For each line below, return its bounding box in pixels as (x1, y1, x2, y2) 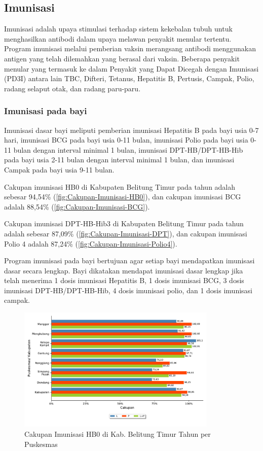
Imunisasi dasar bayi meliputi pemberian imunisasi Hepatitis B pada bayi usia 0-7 (4, 124, 259, 135)
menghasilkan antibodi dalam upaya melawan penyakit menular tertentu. (4, 33, 232, 44)
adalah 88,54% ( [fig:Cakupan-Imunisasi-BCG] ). (4, 201, 150, 212)
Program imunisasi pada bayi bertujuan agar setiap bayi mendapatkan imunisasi (4, 255, 255, 266)
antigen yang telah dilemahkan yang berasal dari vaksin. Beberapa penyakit (4, 53, 240, 63)
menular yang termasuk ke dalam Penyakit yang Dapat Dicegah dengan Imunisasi (4, 63, 259, 74)
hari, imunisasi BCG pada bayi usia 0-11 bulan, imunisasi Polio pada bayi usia (4, 134, 248, 145)
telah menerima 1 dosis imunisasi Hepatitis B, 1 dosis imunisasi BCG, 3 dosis (4, 275, 244, 286)
